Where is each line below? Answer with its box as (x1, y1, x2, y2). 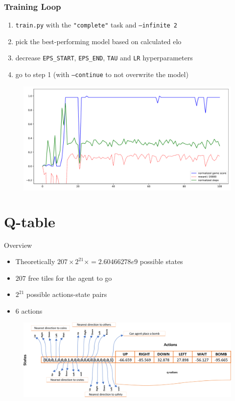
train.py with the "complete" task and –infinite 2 (15, 20, 178, 30)
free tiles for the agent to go (28, 272, 112, 283)
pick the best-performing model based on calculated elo (15, 36, 182, 46)
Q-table (4, 211, 55, 231)
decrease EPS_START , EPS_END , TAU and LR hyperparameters (15, 53, 193, 63)
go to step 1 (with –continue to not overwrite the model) (15, 69, 188, 80)
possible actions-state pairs (26, 289, 107, 299)
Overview (4, 240, 32, 250)
